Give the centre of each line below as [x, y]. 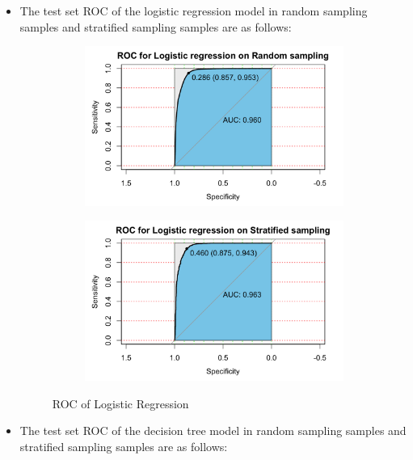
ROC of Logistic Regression [120, 403]
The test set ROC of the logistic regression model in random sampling [194, 11]
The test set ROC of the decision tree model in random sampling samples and [213, 430]
